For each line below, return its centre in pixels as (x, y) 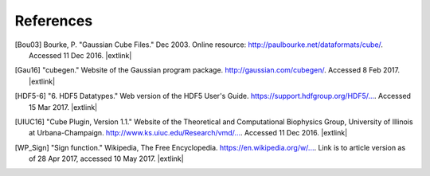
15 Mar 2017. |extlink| (63, 107)
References (54, 21)
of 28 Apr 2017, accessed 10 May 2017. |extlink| (106, 158)
